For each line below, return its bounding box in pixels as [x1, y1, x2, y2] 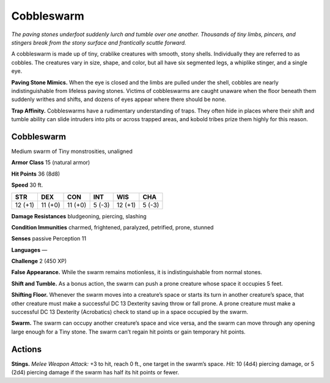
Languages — [11, 246, 48, 253]
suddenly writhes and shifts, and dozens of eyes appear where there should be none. [11, 95, 227, 103]
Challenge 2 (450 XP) [11, 258, 67, 265]
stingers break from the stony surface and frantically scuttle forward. [11, 39, 186, 46]
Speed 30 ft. [11, 181, 43, 189]
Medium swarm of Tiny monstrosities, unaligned [11, 147, 133, 155]
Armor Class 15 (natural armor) [11, 159, 90, 166]
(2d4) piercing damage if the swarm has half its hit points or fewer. [11, 369, 180, 376]
